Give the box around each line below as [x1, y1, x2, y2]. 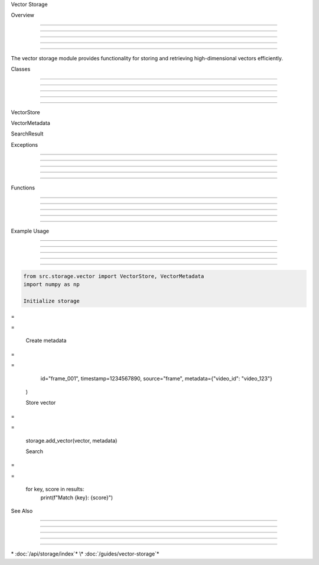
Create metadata [25, 337, 67, 344]
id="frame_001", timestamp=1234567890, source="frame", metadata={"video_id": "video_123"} [40, 374, 273, 382]
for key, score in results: [25, 486, 84, 493]
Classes [11, 66, 31, 73]
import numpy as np [23, 281, 80, 288]
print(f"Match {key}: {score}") [40, 494, 113, 501]
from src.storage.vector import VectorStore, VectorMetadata [23, 273, 204, 279]
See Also [11, 507, 33, 514]
